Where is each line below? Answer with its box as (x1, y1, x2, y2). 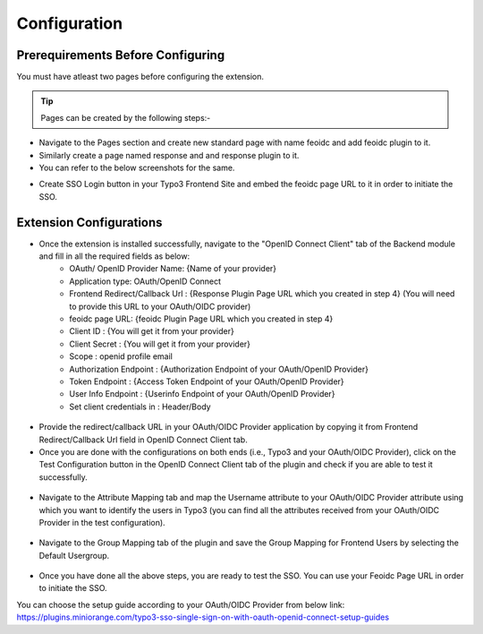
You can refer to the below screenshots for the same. (38, 162, 235, 174)
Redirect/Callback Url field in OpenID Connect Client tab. (38, 434, 248, 445)
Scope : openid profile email (69, 351, 174, 362)
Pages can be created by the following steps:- (40, 112, 211, 123)
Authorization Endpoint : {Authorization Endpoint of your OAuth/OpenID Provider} (69, 364, 369, 374)
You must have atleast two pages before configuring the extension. (16, 72, 264, 82)
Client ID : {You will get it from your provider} (69, 326, 234, 337)
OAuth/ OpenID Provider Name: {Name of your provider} (69, 263, 277, 274)
